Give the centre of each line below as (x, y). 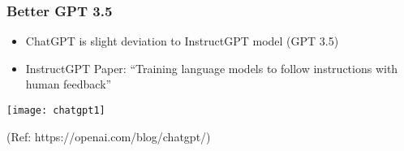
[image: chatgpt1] (56, 110)
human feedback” (69, 84)
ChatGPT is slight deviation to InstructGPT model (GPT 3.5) (182, 41)
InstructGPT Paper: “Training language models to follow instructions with (212, 68)
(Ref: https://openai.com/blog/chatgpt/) (109, 136)
